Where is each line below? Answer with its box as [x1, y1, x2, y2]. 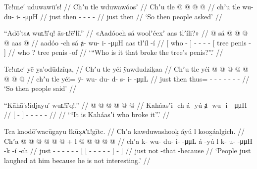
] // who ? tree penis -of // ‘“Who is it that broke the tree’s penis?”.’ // [4, 47, 223, 57]
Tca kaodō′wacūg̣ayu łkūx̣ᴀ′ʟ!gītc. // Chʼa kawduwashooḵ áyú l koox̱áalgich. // [4, 126, 245, 136]
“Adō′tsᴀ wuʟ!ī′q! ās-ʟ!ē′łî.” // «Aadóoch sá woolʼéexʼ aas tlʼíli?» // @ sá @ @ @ [4, 28, 248, 38]
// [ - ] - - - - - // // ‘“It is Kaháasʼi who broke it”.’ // [4, 109, 170, 120]
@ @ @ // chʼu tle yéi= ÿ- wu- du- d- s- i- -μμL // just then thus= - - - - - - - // [4, 73, 250, 84]
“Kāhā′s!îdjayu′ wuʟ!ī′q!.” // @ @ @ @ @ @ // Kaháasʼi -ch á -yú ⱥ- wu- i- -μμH [4, 99, 247, 110]
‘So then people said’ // [4, 83, 76, 93]
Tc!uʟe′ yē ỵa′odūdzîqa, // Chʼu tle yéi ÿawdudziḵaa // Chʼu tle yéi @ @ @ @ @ [4, 63, 249, 74]
